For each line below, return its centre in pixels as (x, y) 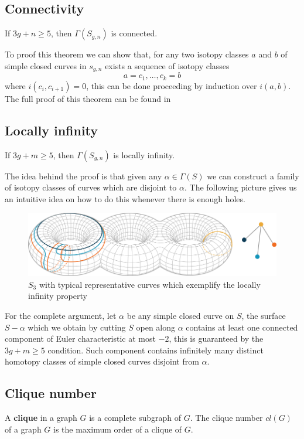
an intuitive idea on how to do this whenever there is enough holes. (125, 198)
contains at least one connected (242, 327)
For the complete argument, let (61, 315)
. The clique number (226, 418)
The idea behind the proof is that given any (83, 176)
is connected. (134, 33)
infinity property (58, 296)
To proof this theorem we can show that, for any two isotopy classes (127, 54)
